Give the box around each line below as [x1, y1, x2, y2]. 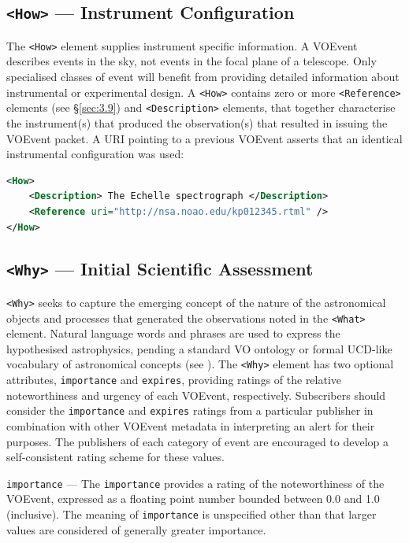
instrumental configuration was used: [6, 146, 184, 162]
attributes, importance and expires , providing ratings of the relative [6, 371, 342, 388]
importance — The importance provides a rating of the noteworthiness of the [6, 475, 385, 491]
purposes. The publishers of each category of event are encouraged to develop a [6, 433, 389, 449]
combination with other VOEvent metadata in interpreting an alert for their [6, 417, 375, 434]
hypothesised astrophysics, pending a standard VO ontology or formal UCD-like [6, 340, 392, 356]
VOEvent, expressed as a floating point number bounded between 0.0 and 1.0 [6, 490, 380, 507]
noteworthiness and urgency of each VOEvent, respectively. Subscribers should [6, 386, 386, 403]
